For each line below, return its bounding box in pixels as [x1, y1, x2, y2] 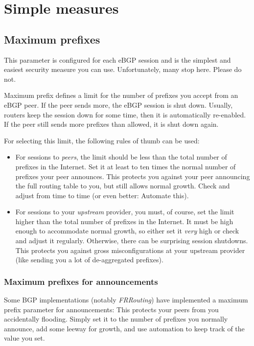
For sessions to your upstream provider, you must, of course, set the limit [15, 207, 234, 217]
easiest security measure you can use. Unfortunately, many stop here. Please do [4, 64, 242, 74]
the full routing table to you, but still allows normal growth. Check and [15, 181, 230, 191]
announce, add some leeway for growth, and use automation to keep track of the [4, 323, 245, 333]
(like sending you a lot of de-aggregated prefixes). [15, 254, 163, 265]
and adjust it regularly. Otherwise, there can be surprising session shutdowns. [15, 235, 248, 246]
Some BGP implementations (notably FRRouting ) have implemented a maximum [4, 295, 248, 305]
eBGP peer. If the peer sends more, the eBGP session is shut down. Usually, [4, 99, 233, 110]
